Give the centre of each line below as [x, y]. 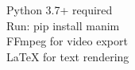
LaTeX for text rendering [68, 56]
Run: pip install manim [63, 25]
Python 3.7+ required [60, 10]
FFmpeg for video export [67, 41]
